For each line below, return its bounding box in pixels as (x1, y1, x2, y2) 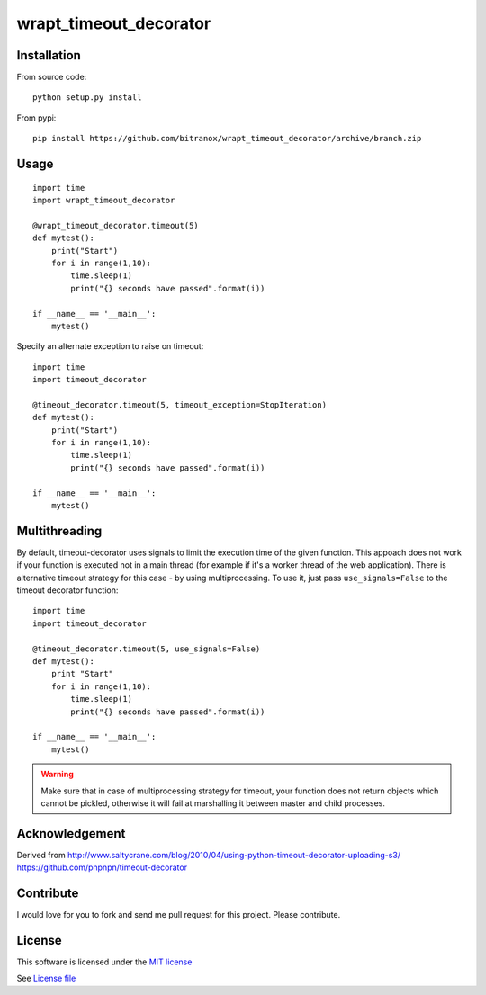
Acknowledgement (16, 826, 126, 841)
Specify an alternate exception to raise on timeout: (16, 341, 204, 352)
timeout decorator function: (16, 585, 119, 596)
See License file (16, 973, 76, 984)
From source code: (16, 72, 87, 83)
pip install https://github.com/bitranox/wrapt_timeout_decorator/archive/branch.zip (32, 133, 422, 144)
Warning (40, 769, 74, 780)
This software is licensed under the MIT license (16, 956, 193, 967)
